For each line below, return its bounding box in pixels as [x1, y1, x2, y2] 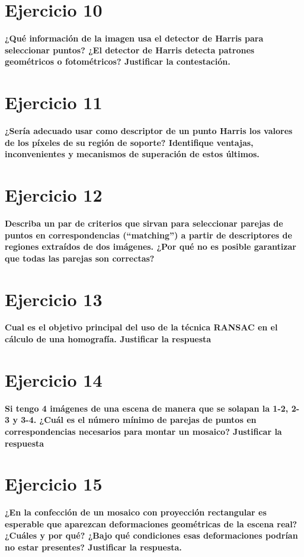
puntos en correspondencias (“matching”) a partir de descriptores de [5, 228, 292, 241]
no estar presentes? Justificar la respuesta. [5, 541, 182, 553]
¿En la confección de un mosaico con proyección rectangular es [5, 506, 267, 518]
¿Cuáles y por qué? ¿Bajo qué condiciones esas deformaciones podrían [5, 529, 298, 542]
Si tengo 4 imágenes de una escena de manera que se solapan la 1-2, [5, 402, 289, 414]
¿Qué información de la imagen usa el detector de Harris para [5, 32, 264, 44]
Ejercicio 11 [5, 90, 103, 114]
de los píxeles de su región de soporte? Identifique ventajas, [5, 136, 254, 148]
